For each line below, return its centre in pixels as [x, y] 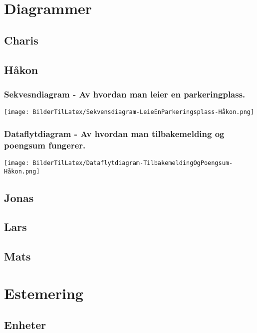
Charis [21, 40]
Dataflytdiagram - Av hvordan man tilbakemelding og [114, 133]
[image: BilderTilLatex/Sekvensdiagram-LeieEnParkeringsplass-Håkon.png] [129, 112]
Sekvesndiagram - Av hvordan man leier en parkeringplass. [125, 94]
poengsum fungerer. [45, 145]
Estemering [44, 293]
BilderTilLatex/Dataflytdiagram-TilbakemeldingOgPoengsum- [133, 163]
